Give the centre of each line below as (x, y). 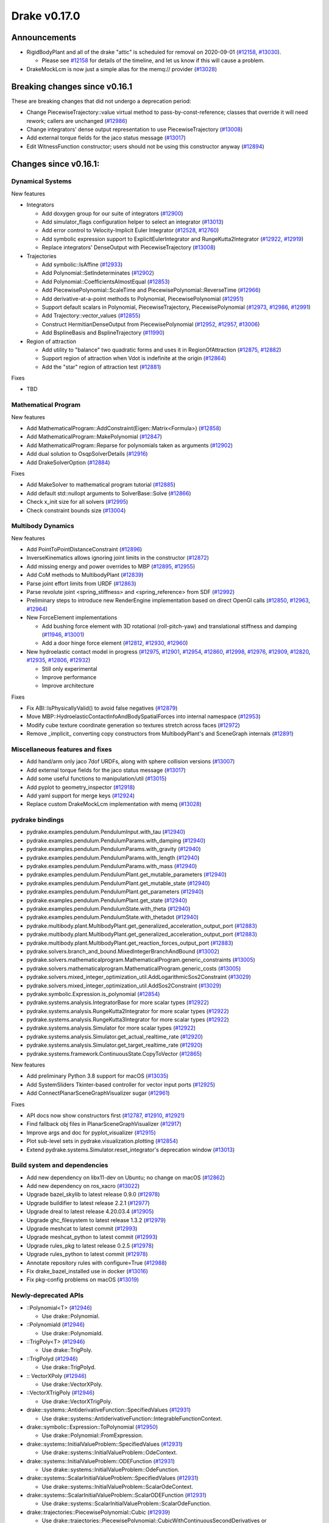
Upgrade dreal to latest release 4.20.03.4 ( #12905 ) (90, 1212)
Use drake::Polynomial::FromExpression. (92, 1435)
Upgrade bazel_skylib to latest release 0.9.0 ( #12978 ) (93, 1195)
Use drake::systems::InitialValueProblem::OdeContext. (110, 1452)
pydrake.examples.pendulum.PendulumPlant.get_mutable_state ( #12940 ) (118, 883)
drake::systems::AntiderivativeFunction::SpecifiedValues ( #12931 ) (109, 1410)
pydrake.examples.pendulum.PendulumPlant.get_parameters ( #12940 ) (115, 892)
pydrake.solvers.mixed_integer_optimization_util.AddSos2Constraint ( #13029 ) (124, 985)
